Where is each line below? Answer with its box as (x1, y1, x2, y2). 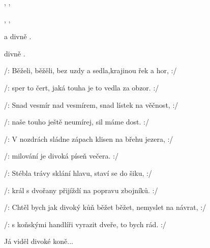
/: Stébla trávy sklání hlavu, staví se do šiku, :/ (4, 167, 152, 178)
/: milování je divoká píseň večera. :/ (4, 150, 118, 161)
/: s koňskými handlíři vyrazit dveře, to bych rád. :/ (4, 219, 166, 229)
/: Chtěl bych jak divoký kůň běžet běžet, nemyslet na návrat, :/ (4, 202, 206, 212)
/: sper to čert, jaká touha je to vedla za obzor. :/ (4, 82, 159, 92)
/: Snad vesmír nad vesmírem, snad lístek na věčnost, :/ (4, 99, 178, 110)
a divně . (4, 31, 32, 42)
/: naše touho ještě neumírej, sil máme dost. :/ (4, 116, 149, 127)
